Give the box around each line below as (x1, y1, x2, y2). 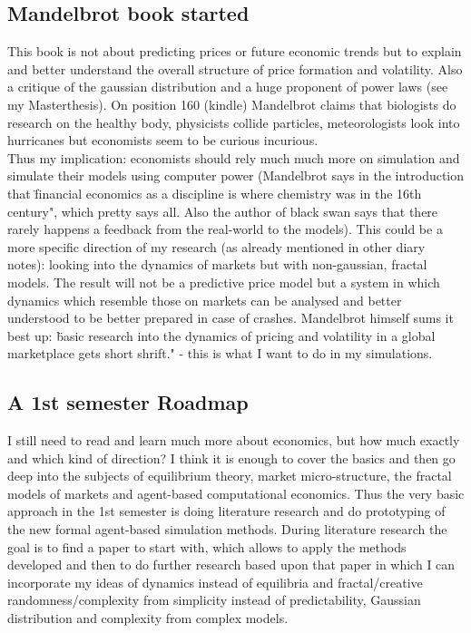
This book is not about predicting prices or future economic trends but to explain (7, 42, 462, 61)
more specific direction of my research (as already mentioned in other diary (7, 237, 426, 256)
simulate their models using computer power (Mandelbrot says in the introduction (7, 166, 465, 185)
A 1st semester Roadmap (7, 388, 249, 416)
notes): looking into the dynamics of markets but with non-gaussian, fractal (7, 255, 427, 274)
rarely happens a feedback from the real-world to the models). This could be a (7, 219, 443, 239)
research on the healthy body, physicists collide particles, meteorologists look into (7, 112, 460, 131)
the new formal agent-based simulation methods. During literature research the (7, 520, 447, 539)
